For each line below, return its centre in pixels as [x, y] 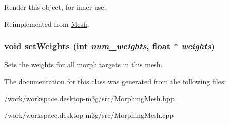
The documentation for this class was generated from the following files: [115, 81]
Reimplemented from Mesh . [47, 23]
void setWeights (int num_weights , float [88, 46]
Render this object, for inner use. [55, 7]
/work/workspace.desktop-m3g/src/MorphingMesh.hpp [89, 98]
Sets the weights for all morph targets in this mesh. [83, 65]
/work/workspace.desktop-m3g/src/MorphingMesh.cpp [89, 115]
